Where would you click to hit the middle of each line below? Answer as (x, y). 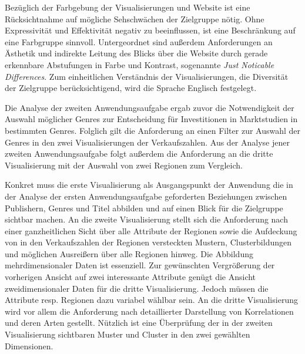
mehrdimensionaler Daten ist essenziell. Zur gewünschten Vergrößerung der (140, 265)
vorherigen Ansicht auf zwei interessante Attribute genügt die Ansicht (130, 277)
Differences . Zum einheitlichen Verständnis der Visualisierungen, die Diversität (147, 76)
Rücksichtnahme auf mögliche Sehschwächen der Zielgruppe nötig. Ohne (135, 18)
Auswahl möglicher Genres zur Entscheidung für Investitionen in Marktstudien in (151, 119)
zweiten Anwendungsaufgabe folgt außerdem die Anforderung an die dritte (139, 154)
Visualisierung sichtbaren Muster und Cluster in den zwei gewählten (128, 334)
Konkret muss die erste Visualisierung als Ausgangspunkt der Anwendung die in (149, 185)
